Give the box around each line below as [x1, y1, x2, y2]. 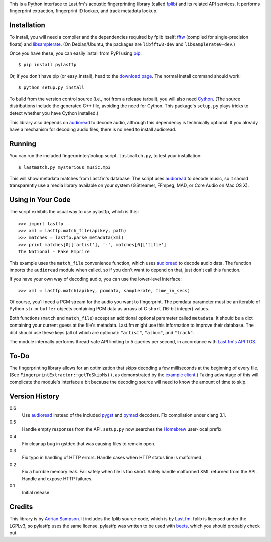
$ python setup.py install [18, 85, 85, 90]
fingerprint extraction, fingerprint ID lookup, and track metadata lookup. [9, 8, 158, 14]
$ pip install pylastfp [18, 62, 77, 68]
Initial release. [22, 490, 51, 496]
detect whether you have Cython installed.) [9, 110, 99, 116]
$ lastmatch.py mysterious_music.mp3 [18, 164, 111, 170]
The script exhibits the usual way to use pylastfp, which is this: [9, 209, 139, 215]
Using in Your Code [9, 196, 71, 204]
